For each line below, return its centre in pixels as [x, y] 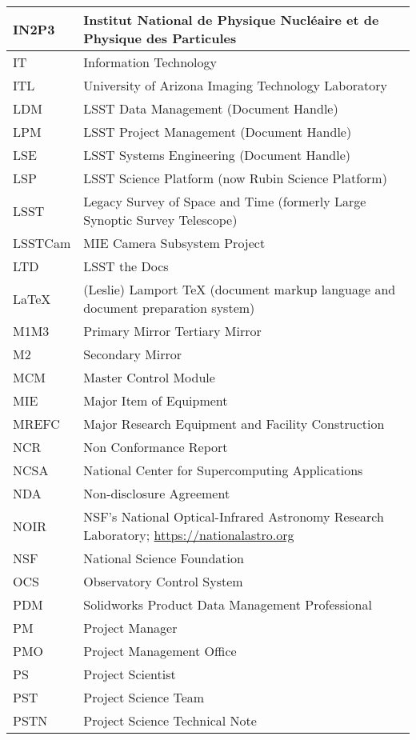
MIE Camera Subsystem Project [174, 243]
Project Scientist [130, 674]
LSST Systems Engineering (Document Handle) [217, 155]
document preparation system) [169, 308]
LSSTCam [42, 243]
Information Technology [150, 62]
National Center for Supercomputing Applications [223, 470]
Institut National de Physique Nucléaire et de [231, 20]
